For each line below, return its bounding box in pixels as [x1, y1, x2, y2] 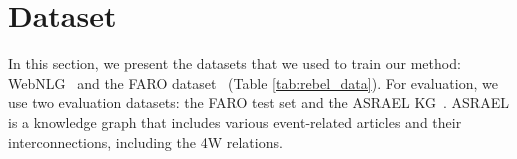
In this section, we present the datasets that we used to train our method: [8, 53, 461, 74]
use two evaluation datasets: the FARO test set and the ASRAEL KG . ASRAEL [8, 92, 509, 113]
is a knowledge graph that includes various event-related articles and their [8, 111, 462, 132]
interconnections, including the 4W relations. [8, 131, 283, 152]
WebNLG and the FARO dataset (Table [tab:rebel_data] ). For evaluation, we [8, 72, 498, 93]
